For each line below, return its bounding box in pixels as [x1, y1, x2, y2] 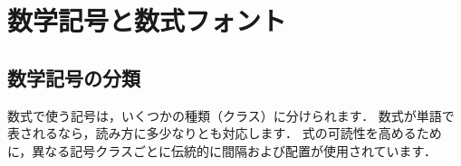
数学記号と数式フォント [7, 2, 287, 39]
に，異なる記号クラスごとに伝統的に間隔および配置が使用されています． [7, 141, 437, 160]
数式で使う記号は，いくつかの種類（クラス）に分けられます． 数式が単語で [7, 106, 455, 124]
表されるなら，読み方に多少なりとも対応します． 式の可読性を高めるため [7, 124, 442, 143]
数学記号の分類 [7, 63, 140, 91]
